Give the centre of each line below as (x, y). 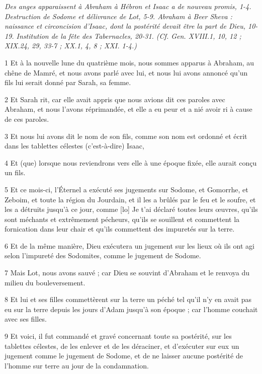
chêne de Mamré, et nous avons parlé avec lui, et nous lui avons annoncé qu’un (126, 72)
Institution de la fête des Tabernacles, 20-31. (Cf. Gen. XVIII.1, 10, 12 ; (129, 35)
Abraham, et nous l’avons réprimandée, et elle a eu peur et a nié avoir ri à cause (128, 109)
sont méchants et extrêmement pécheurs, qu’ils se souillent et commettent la (122, 219)
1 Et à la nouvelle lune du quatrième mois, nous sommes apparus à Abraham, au (129, 62)
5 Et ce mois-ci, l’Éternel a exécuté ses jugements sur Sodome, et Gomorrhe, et (126, 189)
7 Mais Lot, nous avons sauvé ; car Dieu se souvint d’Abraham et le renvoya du (127, 273)
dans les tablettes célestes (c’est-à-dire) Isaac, (74, 146)
